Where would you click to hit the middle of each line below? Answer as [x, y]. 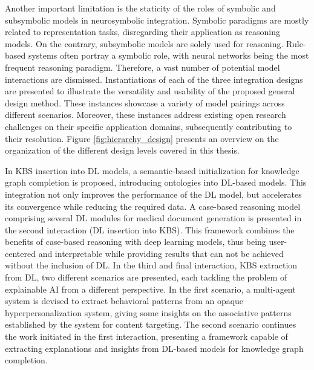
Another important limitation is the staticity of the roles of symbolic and [140, 8]
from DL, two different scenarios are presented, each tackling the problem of [146, 277]
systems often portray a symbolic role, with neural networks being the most [168, 55]
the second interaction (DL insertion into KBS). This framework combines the [150, 229]
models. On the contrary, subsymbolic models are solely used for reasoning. [144, 43]
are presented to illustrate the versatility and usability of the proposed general [150, 91]
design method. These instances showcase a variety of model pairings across [145, 102]
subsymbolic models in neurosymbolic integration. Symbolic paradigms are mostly [157, 20]
